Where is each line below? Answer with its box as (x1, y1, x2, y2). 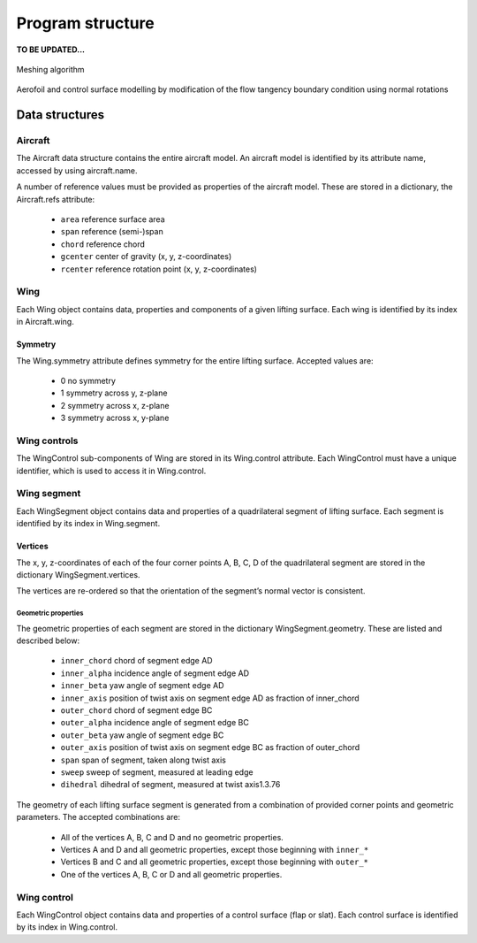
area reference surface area (60, 214, 165, 225)
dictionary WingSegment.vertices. (16, 569, 140, 579)
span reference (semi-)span (60, 226, 163, 237)
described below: (16, 635, 79, 646)
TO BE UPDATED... (16, 44, 86, 55)
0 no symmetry (60, 375, 117, 386)
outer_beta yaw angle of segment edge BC (60, 730, 224, 740)
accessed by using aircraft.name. (16, 165, 138, 176)
